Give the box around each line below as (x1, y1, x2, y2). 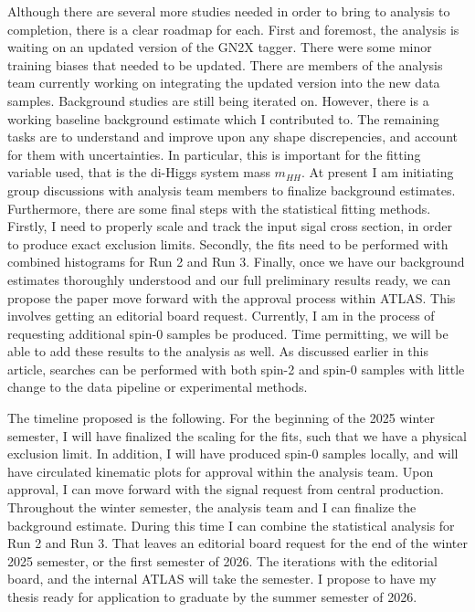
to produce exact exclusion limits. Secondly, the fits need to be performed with (7, 234, 449, 253)
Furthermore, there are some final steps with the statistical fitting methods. (7, 198, 431, 217)
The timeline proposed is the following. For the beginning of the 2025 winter (7, 408, 435, 427)
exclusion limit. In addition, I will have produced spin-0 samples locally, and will (7, 444, 459, 463)
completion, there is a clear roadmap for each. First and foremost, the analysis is (7, 19, 459, 38)
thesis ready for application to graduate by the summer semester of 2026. (7, 587, 417, 606)
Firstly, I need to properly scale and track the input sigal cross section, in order (7, 216, 453, 236)
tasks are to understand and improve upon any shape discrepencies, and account (7, 127, 458, 146)
